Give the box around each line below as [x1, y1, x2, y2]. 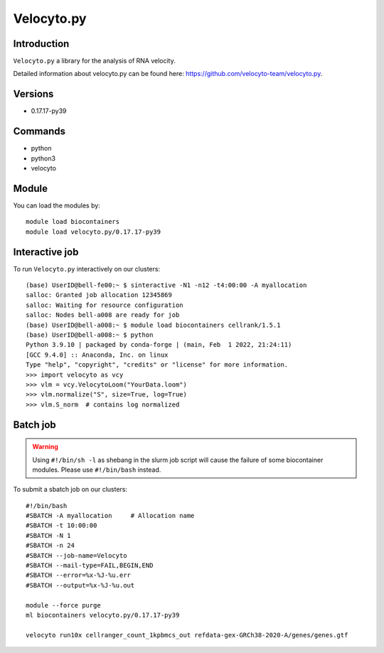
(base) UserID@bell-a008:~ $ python [26, 330, 154, 339]
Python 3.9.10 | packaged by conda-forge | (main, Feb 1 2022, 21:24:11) [26, 341, 292, 349]
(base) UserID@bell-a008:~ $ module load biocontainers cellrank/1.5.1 [26, 320, 281, 329]
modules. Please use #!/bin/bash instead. [32, 465, 161, 474]
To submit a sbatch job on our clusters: [13, 485, 128, 494]
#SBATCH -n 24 [26, 541, 75, 550]
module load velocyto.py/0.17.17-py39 [26, 227, 161, 236]
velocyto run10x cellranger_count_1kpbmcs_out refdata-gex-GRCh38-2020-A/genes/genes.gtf [26, 631, 348, 639]
